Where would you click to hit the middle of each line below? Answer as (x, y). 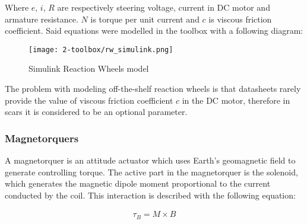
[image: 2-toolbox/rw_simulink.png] (101, 49)
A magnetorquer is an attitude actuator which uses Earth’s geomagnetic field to (150, 160)
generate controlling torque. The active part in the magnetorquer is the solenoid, (151, 172)
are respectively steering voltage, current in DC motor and (164, 7)
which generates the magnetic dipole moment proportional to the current (138, 183)
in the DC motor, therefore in (236, 100)
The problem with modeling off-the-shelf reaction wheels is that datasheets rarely (153, 89)
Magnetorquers (42, 138)
